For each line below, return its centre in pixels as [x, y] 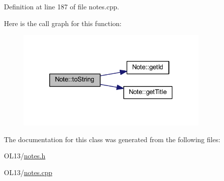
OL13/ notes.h [25, 156]
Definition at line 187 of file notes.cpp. [62, 6]
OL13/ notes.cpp [28, 172]
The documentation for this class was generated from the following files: [112, 139]
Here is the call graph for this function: [63, 23]
